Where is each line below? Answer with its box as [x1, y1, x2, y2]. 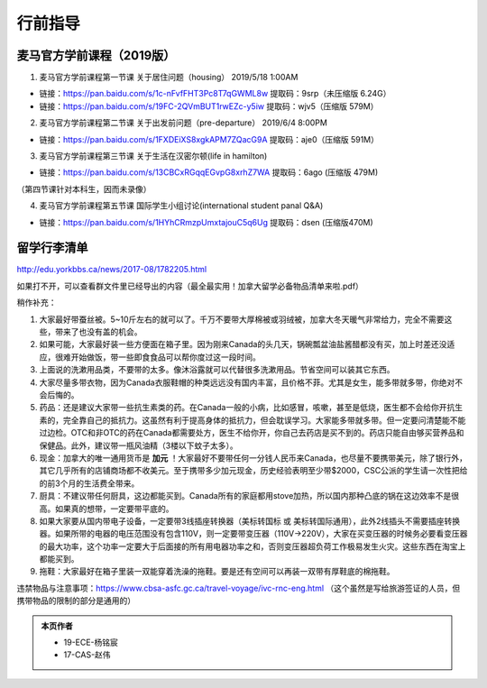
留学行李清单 [16, 240, 88, 256]
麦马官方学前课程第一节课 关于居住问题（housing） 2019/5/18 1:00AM [39, 72, 299, 83]
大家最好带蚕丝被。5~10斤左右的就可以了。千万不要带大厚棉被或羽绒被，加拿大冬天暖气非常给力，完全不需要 [39, 314, 446, 325]
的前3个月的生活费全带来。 [39, 478, 140, 489]
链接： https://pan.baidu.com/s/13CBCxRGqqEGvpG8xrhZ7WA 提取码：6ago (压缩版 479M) [39, 167, 379, 178]
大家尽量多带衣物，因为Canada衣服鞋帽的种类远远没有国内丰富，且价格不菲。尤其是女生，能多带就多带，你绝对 [39, 377, 455, 388]
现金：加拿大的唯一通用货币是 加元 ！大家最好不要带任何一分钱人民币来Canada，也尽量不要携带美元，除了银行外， [39, 452, 468, 463]
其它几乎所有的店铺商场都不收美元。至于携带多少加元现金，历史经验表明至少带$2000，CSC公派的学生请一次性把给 [39, 465, 468, 476]
